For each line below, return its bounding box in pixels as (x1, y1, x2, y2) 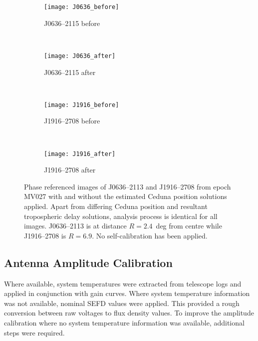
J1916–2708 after (44, 164, 96, 175)
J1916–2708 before (44, 115, 100, 126)
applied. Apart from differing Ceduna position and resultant (24, 200, 208, 211)
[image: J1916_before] (44, 101, 119, 108)
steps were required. (4, 327, 65, 337)
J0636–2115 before (44, 17, 100, 28)
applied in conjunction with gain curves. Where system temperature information (4, 288, 250, 298)
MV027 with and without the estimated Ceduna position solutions (24, 191, 227, 201)
